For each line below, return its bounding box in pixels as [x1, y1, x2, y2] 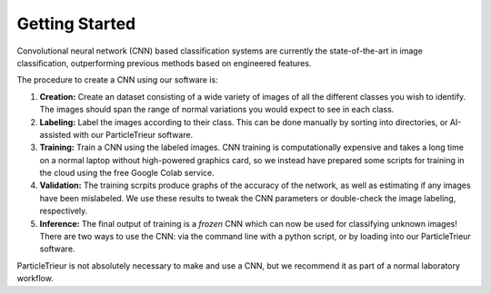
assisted [39, 129, 72, 140]
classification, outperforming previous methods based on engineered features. [16, 57, 312, 68]
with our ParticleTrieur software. [73, 129, 194, 140]
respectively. [39, 205, 88, 217]
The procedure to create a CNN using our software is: [16, 74, 218, 85]
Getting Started [16, 14, 136, 34]
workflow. [16, 273, 54, 284]
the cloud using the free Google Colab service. [39, 168, 215, 179]
